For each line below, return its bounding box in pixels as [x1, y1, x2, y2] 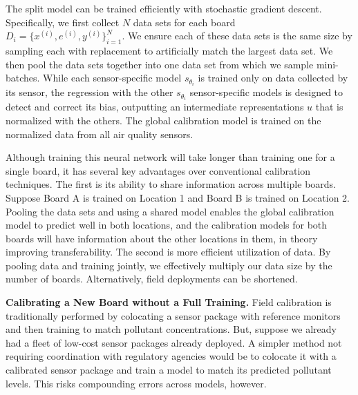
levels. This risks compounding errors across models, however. [6, 376, 267, 390]
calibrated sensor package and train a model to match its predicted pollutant [6, 363, 332, 377]
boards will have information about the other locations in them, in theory [6, 231, 318, 245]
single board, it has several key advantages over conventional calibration [6, 163, 311, 177]
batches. [6, 70, 40, 85]
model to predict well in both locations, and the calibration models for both [6, 218, 328, 232]
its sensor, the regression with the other [6, 85, 173, 99]
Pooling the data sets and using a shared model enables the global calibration [6, 204, 335, 218]
